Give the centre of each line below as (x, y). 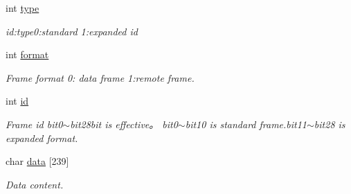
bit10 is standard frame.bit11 (246, 124)
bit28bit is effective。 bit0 (124, 124)
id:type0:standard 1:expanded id (72, 31)
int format (27, 54)
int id (17, 101)
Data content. (35, 184)
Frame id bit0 (34, 124)
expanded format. (42, 138)
